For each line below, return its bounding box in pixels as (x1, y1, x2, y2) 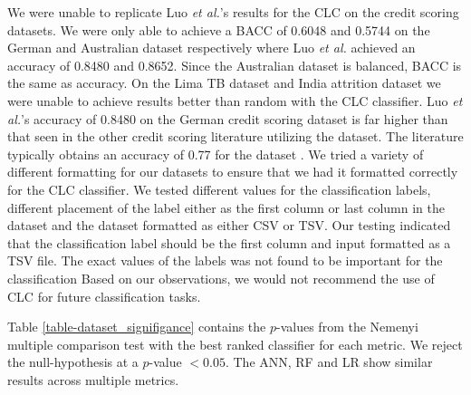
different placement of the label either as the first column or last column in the (7, 197, 445, 217)
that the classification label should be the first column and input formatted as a (7, 233, 451, 252)
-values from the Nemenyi (276, 317, 418, 336)
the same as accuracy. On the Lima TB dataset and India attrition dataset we (7, 73, 441, 92)
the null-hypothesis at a (7, 352, 139, 371)
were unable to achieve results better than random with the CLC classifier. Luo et (7, 91, 463, 110)
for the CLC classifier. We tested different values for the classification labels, (7, 179, 431, 198)
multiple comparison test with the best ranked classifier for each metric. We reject (7, 334, 463, 353)
